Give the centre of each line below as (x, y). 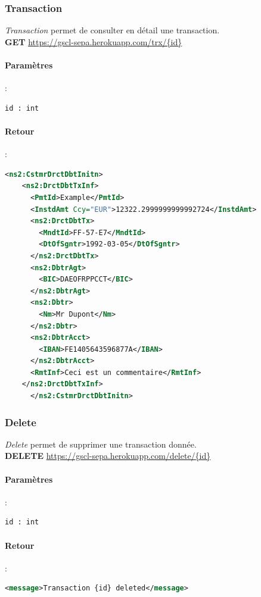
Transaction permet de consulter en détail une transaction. (112, 30)
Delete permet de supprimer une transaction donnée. (101, 444)
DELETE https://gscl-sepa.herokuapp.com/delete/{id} (108, 456)
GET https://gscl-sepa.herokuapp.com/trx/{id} (94, 41)
